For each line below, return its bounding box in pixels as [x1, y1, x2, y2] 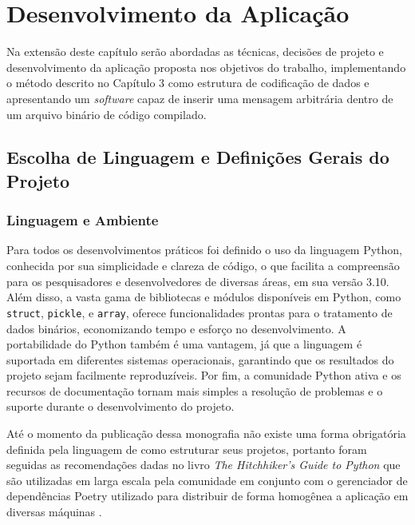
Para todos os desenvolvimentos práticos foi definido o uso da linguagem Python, [6, 241, 403, 258]
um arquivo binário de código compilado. [6, 105, 207, 122]
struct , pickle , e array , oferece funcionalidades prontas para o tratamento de [6, 304, 393, 320]
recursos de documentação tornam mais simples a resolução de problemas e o [6, 382, 383, 399]
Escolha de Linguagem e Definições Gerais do [6, 145, 389, 169]
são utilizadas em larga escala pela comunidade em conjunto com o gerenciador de [6, 471, 408, 488]
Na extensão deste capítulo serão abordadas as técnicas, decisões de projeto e [6, 43, 384, 60]
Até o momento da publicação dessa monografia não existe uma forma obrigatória [6, 425, 406, 442]
